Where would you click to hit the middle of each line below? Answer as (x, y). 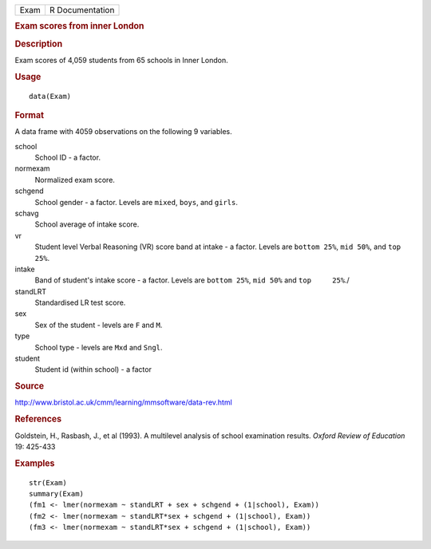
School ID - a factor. (68, 158)
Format (29, 115)
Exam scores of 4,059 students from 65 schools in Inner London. (122, 60)
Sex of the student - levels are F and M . (99, 325)
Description (39, 44)
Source (30, 386)
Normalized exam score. (75, 180)
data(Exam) (50, 96)
